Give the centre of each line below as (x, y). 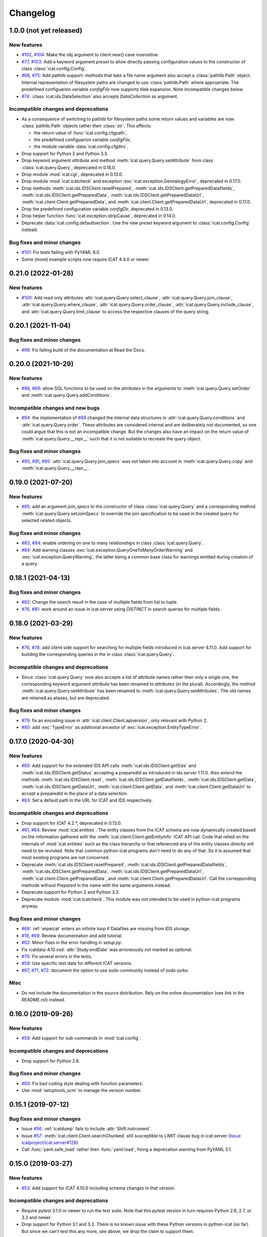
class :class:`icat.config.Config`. (54, 69)
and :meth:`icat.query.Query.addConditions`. (67, 395)
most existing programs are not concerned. (66, 857)
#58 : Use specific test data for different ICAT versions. (77, 963)
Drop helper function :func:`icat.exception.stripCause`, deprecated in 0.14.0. (99, 216)
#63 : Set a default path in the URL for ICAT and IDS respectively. (87, 800)
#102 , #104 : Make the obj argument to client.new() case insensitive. (90, 55)
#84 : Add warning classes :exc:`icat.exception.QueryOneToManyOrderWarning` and (107, 550)
